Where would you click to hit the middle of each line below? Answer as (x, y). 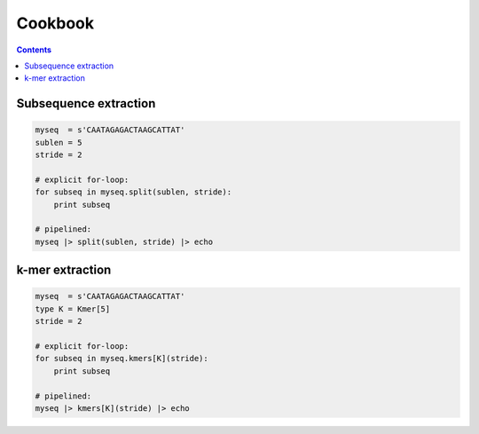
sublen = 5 (59, 142)
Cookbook (55, 23)
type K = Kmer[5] (73, 309)
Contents (34, 50)
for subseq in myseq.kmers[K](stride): (122, 359)
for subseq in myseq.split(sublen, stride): (133, 192)
